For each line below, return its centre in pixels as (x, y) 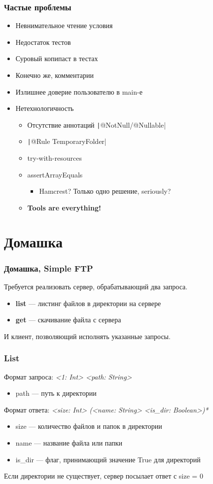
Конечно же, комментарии (54, 75)
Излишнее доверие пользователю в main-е (79, 91)
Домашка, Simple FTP (49, 268)
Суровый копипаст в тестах (57, 58)
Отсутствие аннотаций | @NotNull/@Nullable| (97, 124)
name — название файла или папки (69, 443)
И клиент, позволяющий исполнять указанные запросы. (87, 336)
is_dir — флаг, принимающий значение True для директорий (108, 459)
